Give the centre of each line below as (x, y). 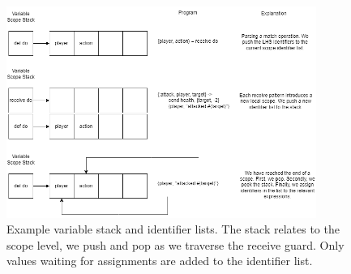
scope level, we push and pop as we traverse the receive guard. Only (175, 244)
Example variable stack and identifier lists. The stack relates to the (173, 229)
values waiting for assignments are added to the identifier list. (160, 261)
